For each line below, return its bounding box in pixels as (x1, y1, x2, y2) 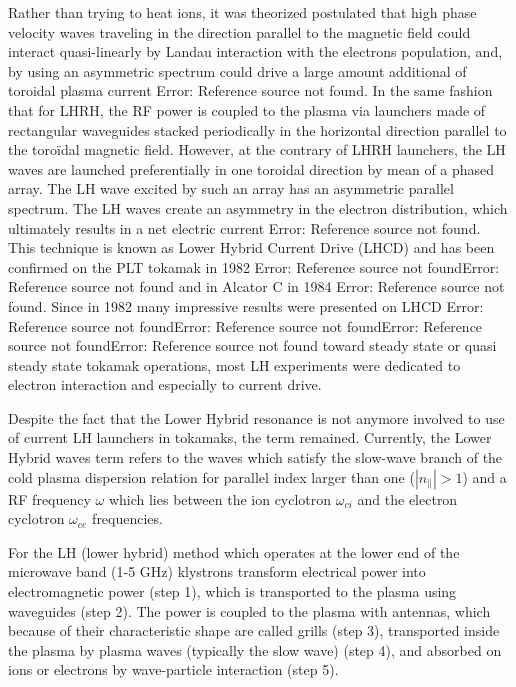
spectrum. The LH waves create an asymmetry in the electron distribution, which (8, 197, 508, 218)
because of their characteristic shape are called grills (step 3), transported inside (8, 620, 500, 641)
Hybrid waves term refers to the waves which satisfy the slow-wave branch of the (8, 447, 503, 468)
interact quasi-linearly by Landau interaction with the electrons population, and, (8, 41, 503, 62)
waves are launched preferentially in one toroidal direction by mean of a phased (8, 158, 495, 179)
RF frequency (8, 488, 91, 509)
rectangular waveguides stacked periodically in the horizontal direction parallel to (8, 119, 507, 140)
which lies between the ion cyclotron (108, 488, 332, 509)
